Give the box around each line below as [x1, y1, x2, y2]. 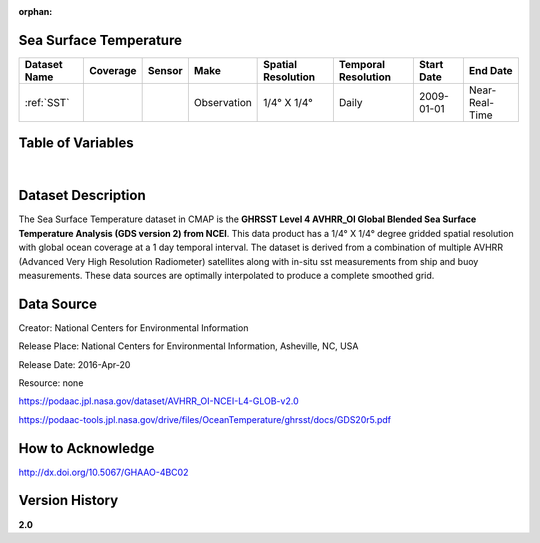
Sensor [147, 63, 184, 77]
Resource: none [18, 376, 84, 389]
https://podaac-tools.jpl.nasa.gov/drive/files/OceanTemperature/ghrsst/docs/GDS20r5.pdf [18, 413, 392, 425]
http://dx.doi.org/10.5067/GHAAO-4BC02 [18, 466, 189, 478]
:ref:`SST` [24, 95, 70, 109]
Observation [193, 95, 252, 109]
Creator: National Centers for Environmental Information [18, 321, 249, 334]
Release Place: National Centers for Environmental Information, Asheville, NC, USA [18, 340, 359, 352]
